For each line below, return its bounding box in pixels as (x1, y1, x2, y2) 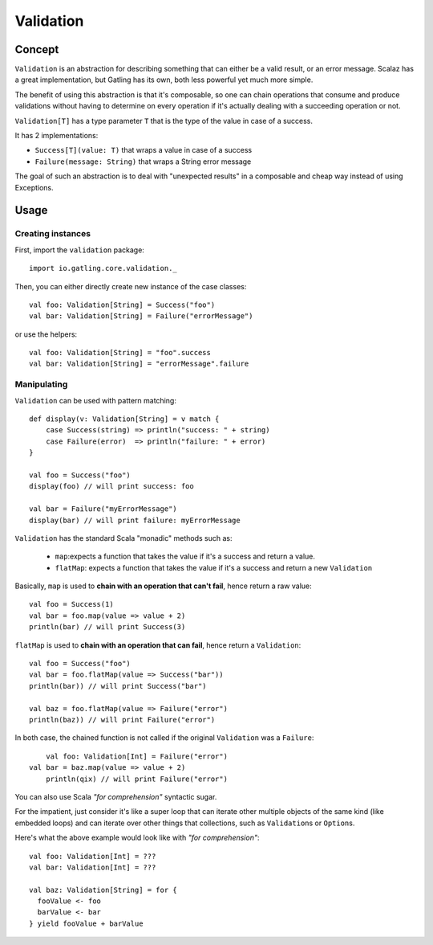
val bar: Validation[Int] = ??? (29, 862, 156, 872)
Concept (14, 43, 59, 56)
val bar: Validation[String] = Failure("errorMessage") (29, 312, 253, 321)
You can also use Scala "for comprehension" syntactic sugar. (14, 792, 217, 801)
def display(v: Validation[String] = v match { (29, 415, 220, 423)
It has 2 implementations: (14, 131, 99, 141)
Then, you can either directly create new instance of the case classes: (14, 281, 247, 291)
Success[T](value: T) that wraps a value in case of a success (34, 145, 253, 155)
